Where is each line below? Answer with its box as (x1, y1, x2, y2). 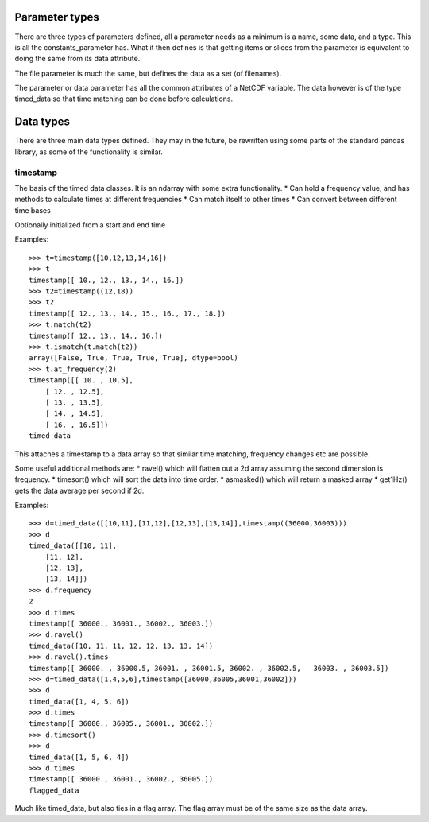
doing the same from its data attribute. (14, 54, 141, 64)
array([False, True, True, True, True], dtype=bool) (29, 354, 238, 363)
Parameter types (14, 10, 99, 24)
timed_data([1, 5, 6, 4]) (29, 752, 130, 762)
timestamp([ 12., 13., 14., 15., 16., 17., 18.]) (29, 308, 226, 318)
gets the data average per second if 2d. (14, 486, 145, 495)
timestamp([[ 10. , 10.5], (29, 376, 134, 385)
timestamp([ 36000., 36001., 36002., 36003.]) (29, 618, 214, 628)
